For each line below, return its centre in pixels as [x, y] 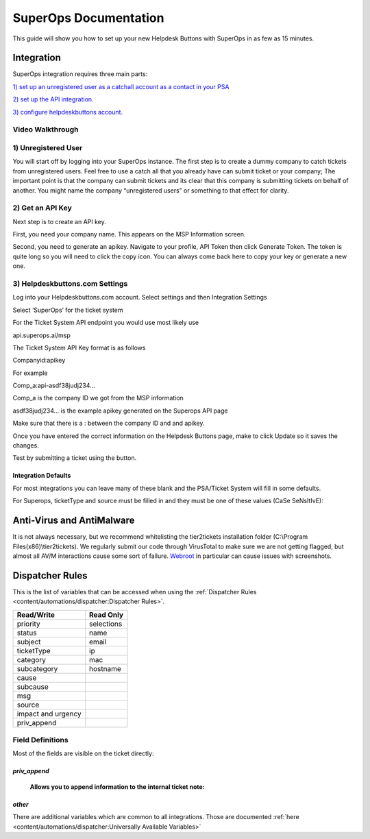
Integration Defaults [42, 476]
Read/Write [36, 615]
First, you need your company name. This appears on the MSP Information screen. [129, 234]
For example [30, 373]
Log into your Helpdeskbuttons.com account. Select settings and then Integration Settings [140, 297]
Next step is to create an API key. [59, 221]
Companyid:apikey [39, 361]
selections [106, 624]
